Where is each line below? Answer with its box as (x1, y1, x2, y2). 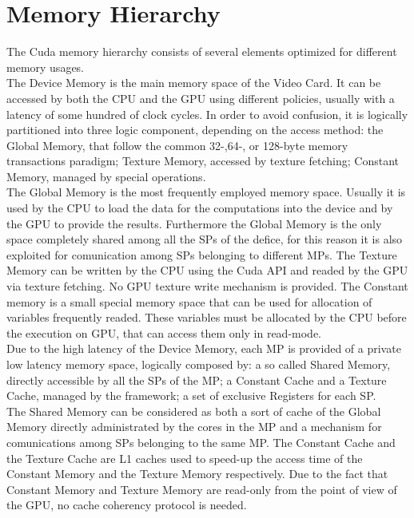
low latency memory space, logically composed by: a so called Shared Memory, (6, 356, 391, 372)
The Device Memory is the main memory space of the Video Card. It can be (6, 74, 381, 91)
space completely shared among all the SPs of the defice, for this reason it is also (6, 231, 403, 247)
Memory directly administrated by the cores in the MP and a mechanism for (6, 418, 382, 435)
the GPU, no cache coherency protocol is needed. (6, 496, 247, 513)
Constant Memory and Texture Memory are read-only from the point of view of (6, 480, 397, 497)
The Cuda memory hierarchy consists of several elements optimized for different (6, 43, 397, 60)
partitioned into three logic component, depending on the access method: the (6, 121, 384, 138)
